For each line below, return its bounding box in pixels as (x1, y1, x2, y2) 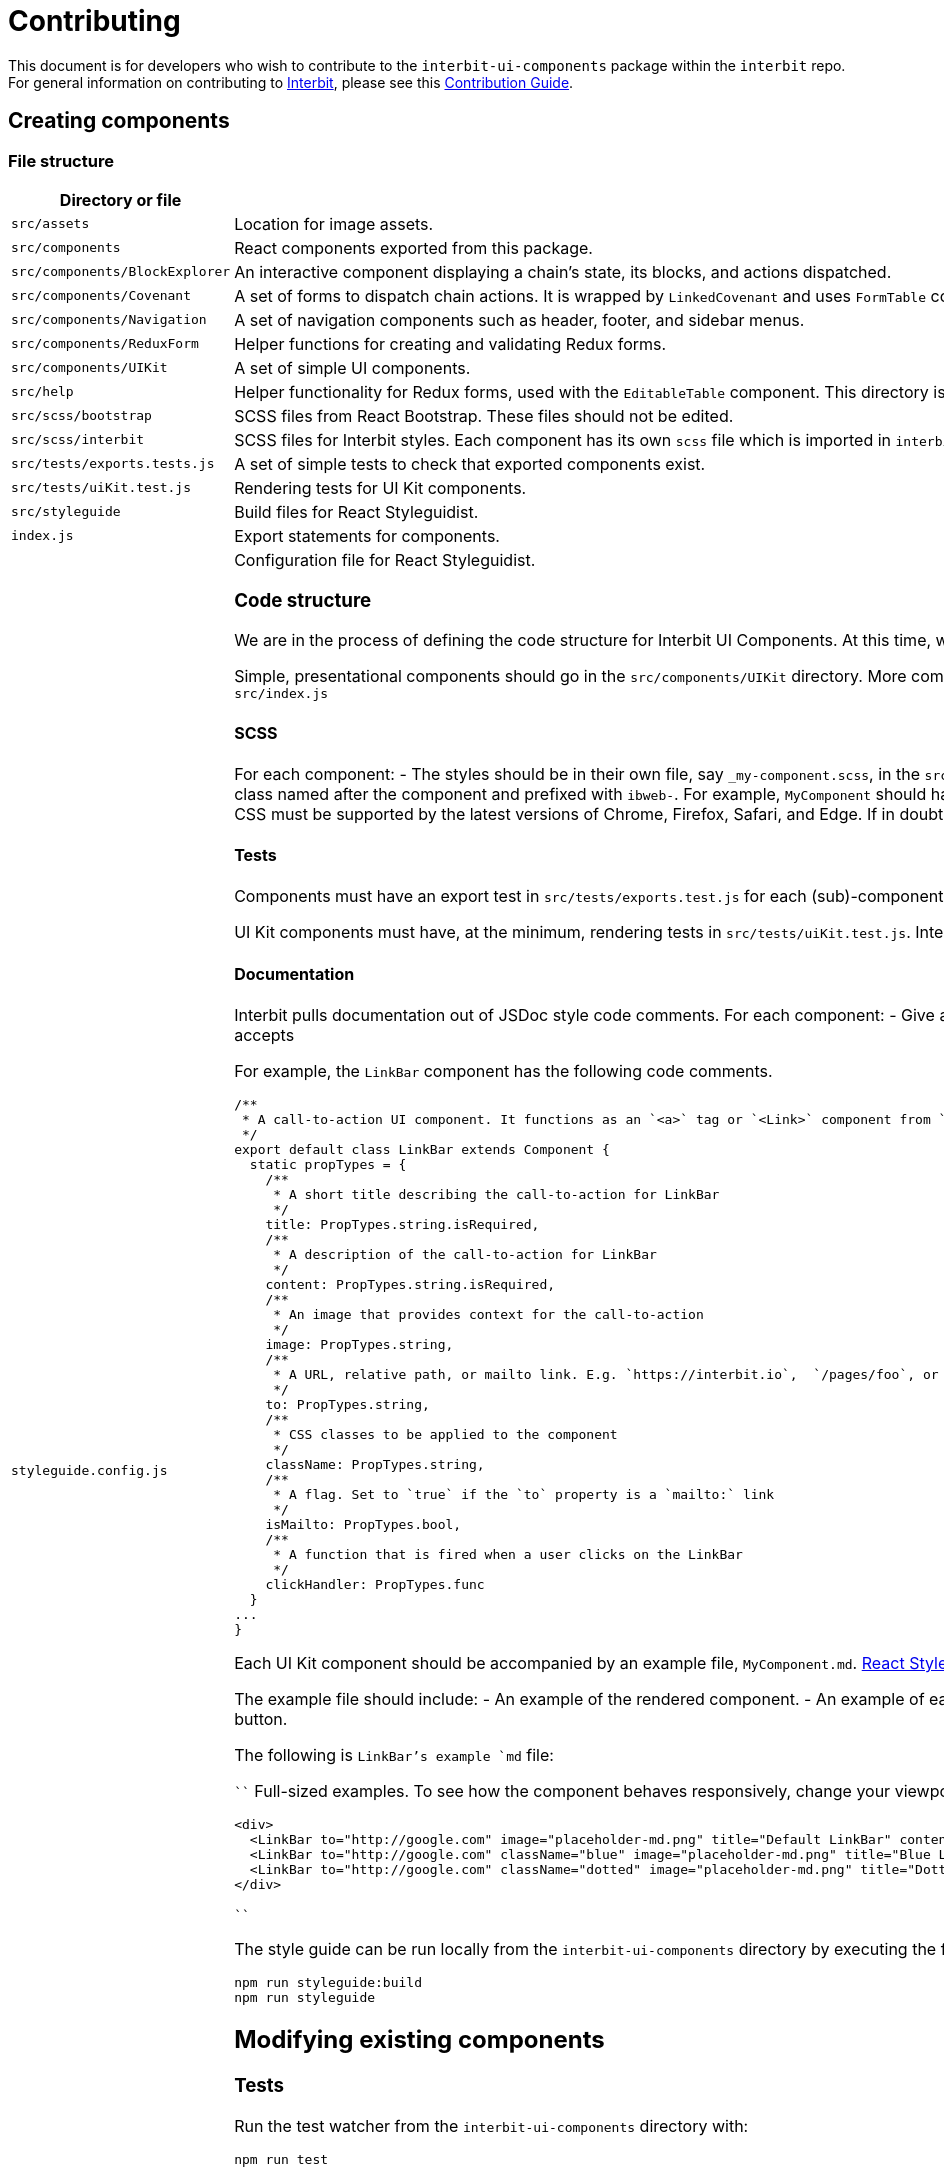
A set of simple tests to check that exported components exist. (234, 453, 706, 474)
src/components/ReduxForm (11, 336, 199, 352)
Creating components (8, 108, 230, 134)
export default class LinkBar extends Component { (234, 1142, 610, 1157)
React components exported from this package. (234, 237, 593, 258)
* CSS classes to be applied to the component (273, 1427, 618, 1442)
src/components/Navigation (11, 312, 207, 328)
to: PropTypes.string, (265, 1397, 430, 1412)
